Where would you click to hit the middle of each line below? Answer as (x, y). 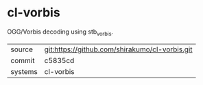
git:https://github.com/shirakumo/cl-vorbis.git (119, 49)
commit (23, 60)
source (22, 49)
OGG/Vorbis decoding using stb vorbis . (60, 32)
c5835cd (59, 60)
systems (24, 71)
